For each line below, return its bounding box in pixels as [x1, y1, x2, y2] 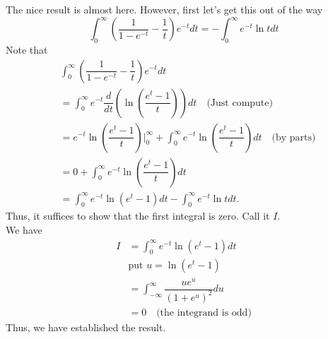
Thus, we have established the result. [6, 320, 166, 335]
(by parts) [271, 132, 316, 143]
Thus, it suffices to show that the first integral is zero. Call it [6, 208, 270, 223]
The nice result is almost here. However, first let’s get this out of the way [6, 2, 323, 16]
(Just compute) [206, 97, 273, 108]
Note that [6, 42, 48, 56]
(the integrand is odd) [156, 308, 252, 319]
